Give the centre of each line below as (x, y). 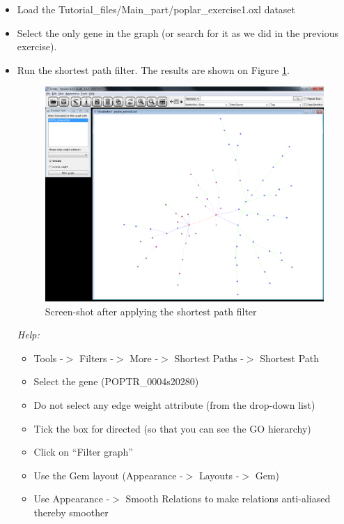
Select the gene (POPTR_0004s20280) (116, 381)
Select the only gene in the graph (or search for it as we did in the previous (178, 32)
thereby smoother (71, 512)
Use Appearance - (72, 499)
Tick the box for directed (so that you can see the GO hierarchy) (172, 428)
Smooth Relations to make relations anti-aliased (228, 499)
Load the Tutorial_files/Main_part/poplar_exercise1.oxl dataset (156, 9)
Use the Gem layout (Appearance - (108, 475)
